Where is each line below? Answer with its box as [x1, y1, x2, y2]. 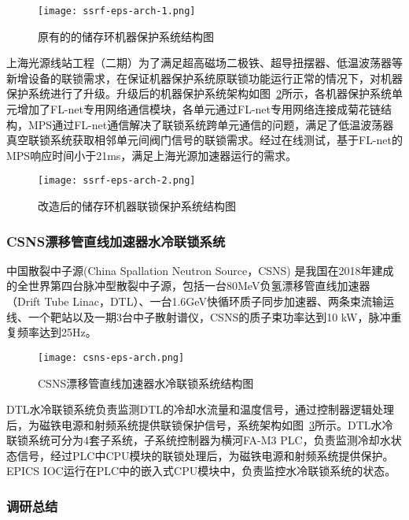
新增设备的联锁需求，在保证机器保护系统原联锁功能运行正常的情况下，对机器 [6, 69, 403, 86]
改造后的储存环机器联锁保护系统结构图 [38, 198, 236, 214]
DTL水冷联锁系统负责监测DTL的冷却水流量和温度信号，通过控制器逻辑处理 [6, 401, 395, 418]
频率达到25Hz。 [17, 324, 97, 340]
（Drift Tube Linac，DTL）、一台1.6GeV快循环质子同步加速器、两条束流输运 [6, 293, 394, 310]
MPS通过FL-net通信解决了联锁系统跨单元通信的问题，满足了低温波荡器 [28, 116, 394, 132]
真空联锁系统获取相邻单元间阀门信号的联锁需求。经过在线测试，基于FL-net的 [6, 132, 403, 148]
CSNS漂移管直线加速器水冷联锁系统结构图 [38, 374, 254, 391]
